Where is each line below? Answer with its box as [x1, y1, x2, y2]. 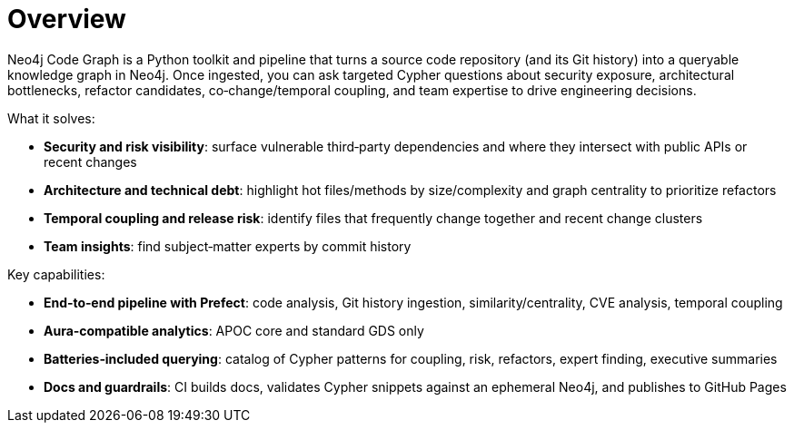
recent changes [44, 153, 137, 170]
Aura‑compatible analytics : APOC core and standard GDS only [44, 322, 424, 338]
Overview [7, 4, 126, 34]
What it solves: [7, 110, 95, 126]
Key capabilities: [7, 266, 105, 282]
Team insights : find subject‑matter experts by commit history [44, 238, 412, 254]
